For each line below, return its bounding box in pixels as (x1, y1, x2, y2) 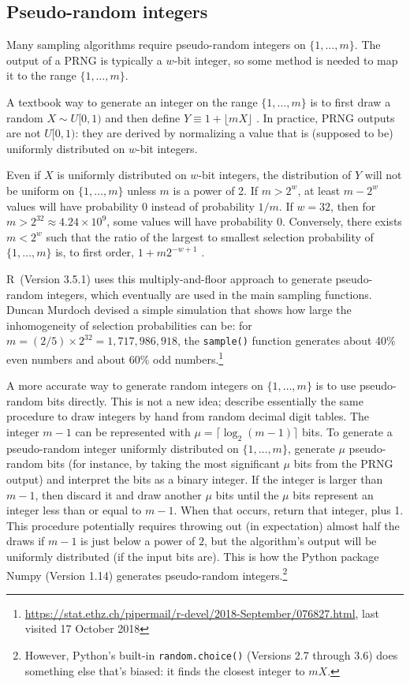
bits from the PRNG (293, 455, 393, 472)
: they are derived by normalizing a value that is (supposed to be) (75, 125, 393, 141)
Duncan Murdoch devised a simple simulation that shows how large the (6, 301, 352, 318)
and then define (105, 109, 181, 125)
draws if (6, 533, 45, 549)
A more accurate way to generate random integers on (6, 377, 263, 394)
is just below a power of (80, 533, 196, 549)
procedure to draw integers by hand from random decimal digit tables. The (6, 408, 370, 424)
